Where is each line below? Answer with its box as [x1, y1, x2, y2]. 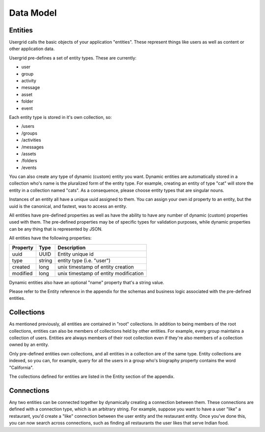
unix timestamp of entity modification [57, 270, 144, 277]
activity [21, 78, 36, 84]
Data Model [9, 7, 57, 18]
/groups [21, 130, 38, 136]
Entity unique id [57, 251, 94, 258]
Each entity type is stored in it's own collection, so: [9, 114, 112, 120]
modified [12, 270, 33, 277]
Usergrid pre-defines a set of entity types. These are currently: [9, 55, 137, 61]
